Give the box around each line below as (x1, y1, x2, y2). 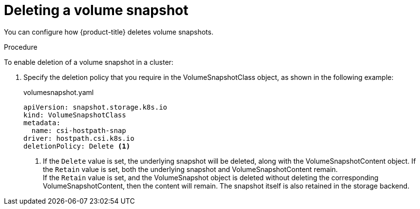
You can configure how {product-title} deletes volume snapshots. (4, 27, 213, 36)
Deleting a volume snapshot (4, 2, 189, 19)
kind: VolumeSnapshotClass (23, 111, 126, 119)
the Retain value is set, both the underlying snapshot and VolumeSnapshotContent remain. (43, 165, 338, 173)
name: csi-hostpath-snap (31, 126, 126, 134)
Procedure (4, 42, 38, 51)
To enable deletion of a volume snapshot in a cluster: (4, 57, 173, 66)
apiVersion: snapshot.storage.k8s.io (23, 103, 168, 111)
